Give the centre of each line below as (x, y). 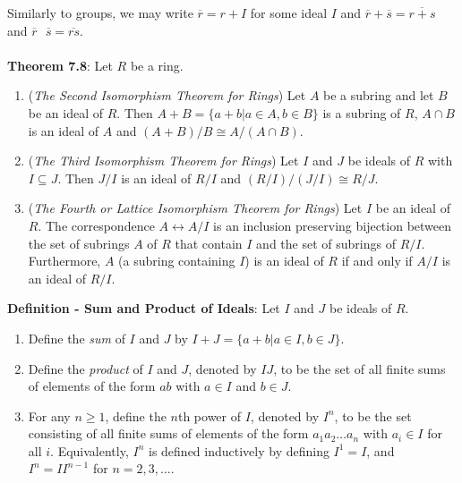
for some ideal (289, 13)
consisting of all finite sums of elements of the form (168, 433)
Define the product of (86, 368)
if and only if (377, 261)
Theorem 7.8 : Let (60, 65)
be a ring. (157, 65)
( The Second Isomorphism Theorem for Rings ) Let (167, 95)
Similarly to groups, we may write (100, 13)
